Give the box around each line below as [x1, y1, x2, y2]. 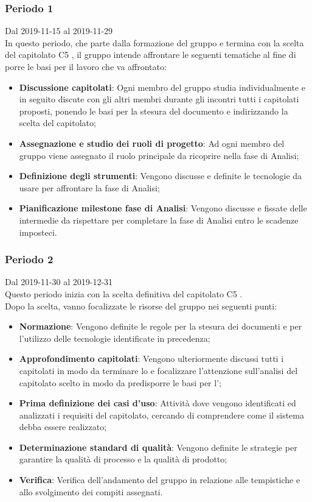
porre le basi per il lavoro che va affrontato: [5, 60, 167, 72]
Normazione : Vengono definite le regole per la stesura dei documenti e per [19, 320, 302, 333]
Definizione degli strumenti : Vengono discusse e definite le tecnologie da [19, 169, 302, 182]
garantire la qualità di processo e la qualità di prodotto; [19, 453, 227, 465]
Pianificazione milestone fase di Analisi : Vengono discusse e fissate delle [19, 202, 307, 214]
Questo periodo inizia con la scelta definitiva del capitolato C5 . [5, 287, 243, 300]
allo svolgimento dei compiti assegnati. [19, 485, 163, 498]
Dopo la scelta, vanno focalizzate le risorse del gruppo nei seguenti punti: [5, 299, 277, 312]
